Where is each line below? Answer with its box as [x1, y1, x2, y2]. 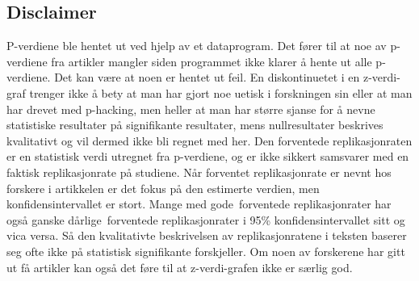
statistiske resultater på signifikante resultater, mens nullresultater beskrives [6, 116, 383, 133]
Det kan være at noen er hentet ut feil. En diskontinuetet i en [54, 69, 360, 86]
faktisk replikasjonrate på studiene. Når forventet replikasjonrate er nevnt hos [6, 163, 392, 180]
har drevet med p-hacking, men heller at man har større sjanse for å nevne [6, 100, 375, 117]
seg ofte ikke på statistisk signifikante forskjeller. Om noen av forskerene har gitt [6, 242, 405, 259]
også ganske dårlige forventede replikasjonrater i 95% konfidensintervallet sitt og [6, 211, 405, 228]
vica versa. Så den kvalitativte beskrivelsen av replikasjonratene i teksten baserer [6, 227, 407, 244]
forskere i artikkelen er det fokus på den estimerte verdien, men [6, 179, 320, 196]
